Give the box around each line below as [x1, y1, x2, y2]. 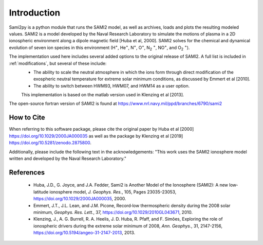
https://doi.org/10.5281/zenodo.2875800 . [9, 140, 92, 146]
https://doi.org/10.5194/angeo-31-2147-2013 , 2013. [33, 230, 135, 236]
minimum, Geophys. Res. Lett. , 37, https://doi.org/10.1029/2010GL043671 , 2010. [33, 209, 193, 215]
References [9, 168, 45, 176]
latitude [33, 189, 49, 194]
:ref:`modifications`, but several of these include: [9, 60, 107, 66]
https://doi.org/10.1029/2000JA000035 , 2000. [33, 196, 126, 202]
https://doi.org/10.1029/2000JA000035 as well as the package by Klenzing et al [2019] [9, 133, 183, 139]
